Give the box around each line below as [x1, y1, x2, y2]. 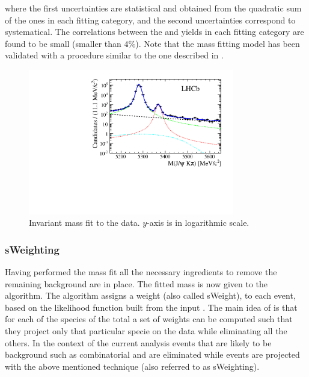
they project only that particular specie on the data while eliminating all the [5, 325, 287, 337]
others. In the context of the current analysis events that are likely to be [5, 336, 272, 349]
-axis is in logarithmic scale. [147, 216, 249, 229]
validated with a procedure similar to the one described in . [5, 49, 224, 61]
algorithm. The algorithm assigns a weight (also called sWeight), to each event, [5, 289, 296, 302]
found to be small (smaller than [5, 37, 121, 49]
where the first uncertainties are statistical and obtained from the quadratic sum [5, 2, 302, 14]
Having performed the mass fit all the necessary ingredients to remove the [5, 266, 277, 278]
